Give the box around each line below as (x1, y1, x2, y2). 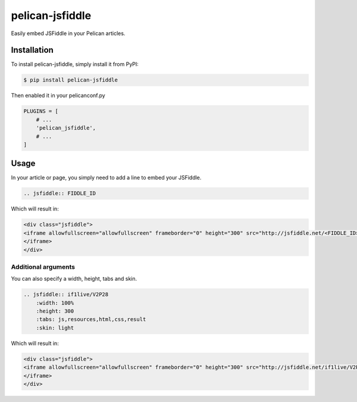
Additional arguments (11, 262, 76, 271)
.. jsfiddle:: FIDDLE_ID (23, 190, 96, 197)
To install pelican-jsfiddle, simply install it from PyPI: (11, 61, 139, 68)
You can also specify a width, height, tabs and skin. (11, 275, 137, 282)
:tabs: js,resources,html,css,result (36, 316, 146, 323)
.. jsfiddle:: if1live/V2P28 (23, 291, 109, 298)
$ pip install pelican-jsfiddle (23, 77, 118, 83)
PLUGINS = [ (23, 108, 59, 115)
